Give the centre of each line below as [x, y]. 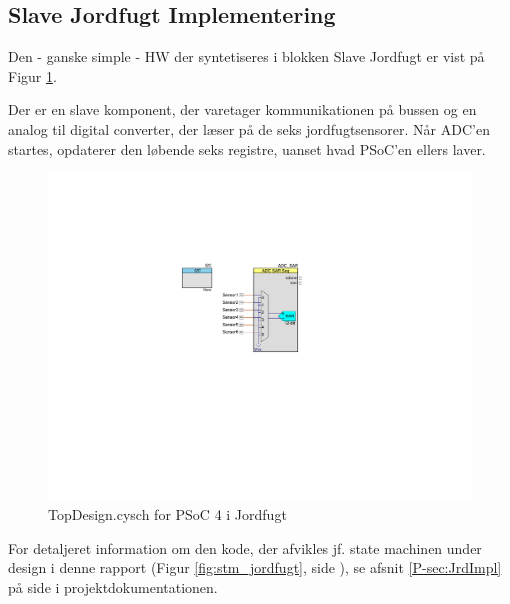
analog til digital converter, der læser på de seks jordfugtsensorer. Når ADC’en [249, 128]
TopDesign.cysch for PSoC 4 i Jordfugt [167, 514]
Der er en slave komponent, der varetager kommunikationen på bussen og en [242, 109]
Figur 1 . [32, 75]
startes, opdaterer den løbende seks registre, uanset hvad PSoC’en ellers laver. [247, 148]
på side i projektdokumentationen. [113, 587]
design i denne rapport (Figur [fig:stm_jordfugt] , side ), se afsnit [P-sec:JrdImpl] [255, 567]
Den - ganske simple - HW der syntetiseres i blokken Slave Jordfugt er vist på [246, 56]
